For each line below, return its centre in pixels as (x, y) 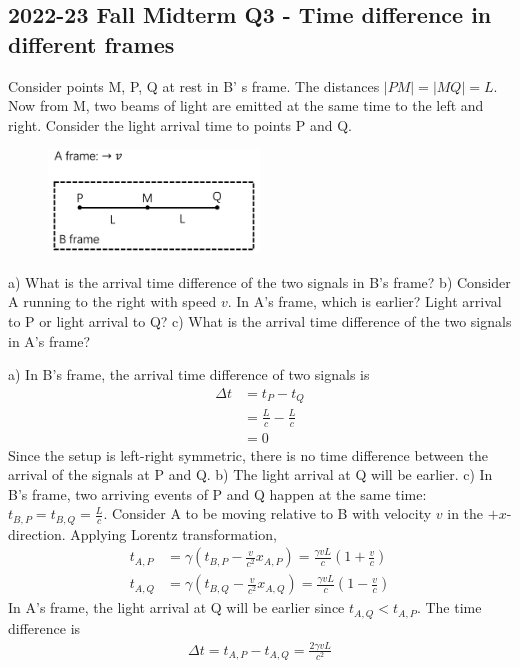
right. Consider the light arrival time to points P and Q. (180, 124)
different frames (91, 43)
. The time (449, 607)
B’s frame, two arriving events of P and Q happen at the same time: (217, 493)
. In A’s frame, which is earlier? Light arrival (364, 301)
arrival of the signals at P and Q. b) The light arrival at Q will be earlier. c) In (250, 474)
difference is (44, 627)
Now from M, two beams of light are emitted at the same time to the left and (246, 105)
